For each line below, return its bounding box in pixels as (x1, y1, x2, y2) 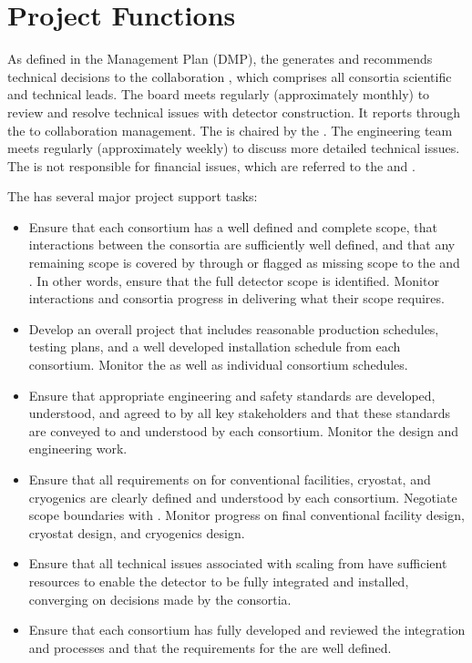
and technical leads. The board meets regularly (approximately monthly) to (7, 85, 430, 104)
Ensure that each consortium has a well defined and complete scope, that (28, 217, 437, 236)
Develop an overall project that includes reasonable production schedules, (28, 319, 439, 338)
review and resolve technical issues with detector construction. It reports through (7, 102, 460, 121)
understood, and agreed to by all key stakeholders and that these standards (28, 403, 451, 423)
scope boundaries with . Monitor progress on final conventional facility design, (28, 505, 465, 525)
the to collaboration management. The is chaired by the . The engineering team (7, 120, 453, 139)
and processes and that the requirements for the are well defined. (28, 637, 392, 657)
